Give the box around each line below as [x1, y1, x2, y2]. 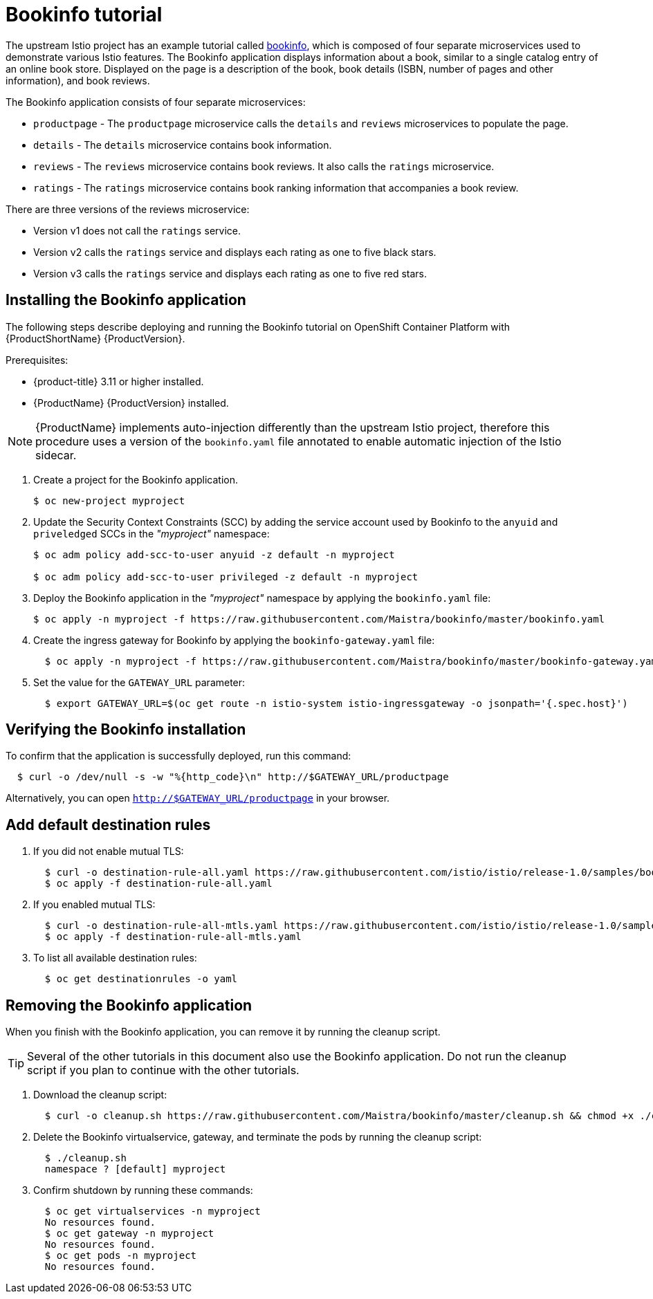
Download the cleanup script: [33, 1089, 167, 1101]
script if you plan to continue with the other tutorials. [27, 1063, 300, 1078]
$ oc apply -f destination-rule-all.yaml [44, 878, 273, 890]
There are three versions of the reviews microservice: [6, 203, 250, 215]
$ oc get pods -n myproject [44, 1250, 197, 1262]
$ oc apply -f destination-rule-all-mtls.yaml [44, 931, 302, 943]
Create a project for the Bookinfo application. [33, 473, 239, 486]
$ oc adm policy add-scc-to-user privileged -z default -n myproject [33, 571, 419, 582]
